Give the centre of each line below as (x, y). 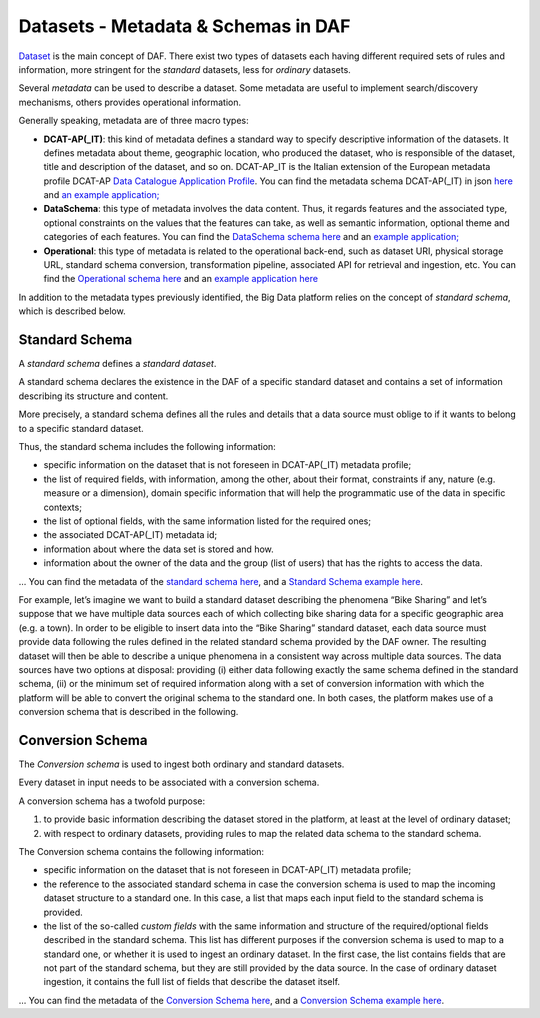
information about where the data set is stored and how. (158, 549)
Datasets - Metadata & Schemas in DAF (184, 26)
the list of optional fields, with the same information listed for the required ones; (207, 521)
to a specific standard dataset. (81, 428)
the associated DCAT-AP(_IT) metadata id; (130, 535)
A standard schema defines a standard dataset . (117, 364)
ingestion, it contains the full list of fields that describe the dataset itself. (191, 982)
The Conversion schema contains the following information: (141, 851)
